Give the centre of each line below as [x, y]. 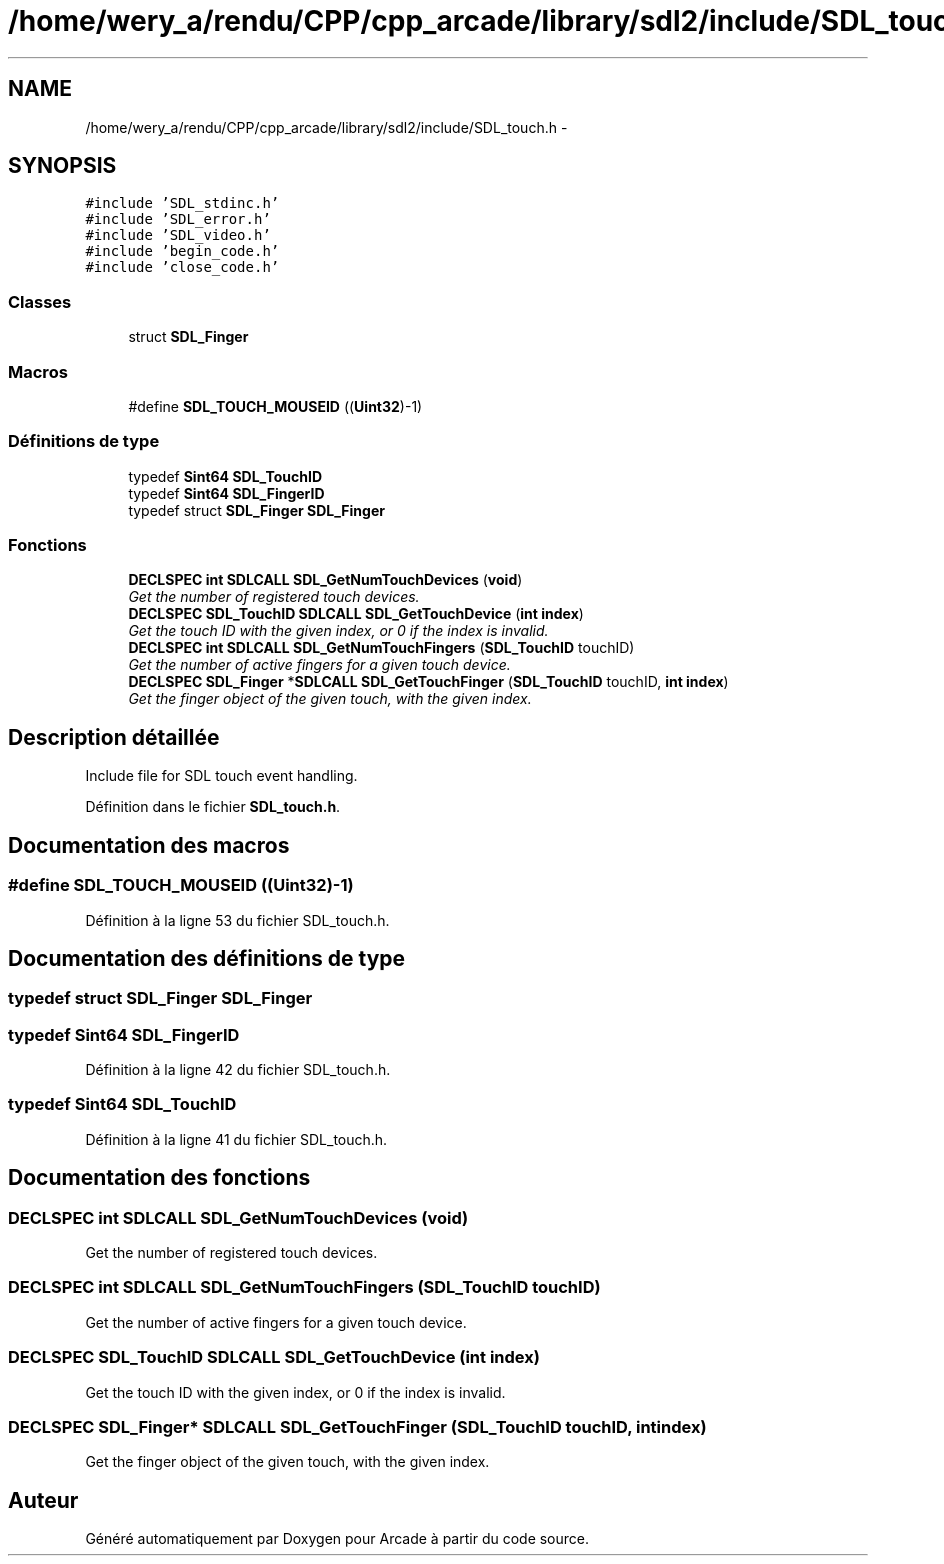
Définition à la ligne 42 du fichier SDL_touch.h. [238, 1070]
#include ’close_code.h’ [182, 267]
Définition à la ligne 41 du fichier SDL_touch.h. [236, 1139]
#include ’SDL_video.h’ [178, 235]
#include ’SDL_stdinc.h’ [182, 203]
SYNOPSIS [62, 166]
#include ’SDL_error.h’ [178, 219]
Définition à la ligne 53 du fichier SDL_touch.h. [237, 920]
